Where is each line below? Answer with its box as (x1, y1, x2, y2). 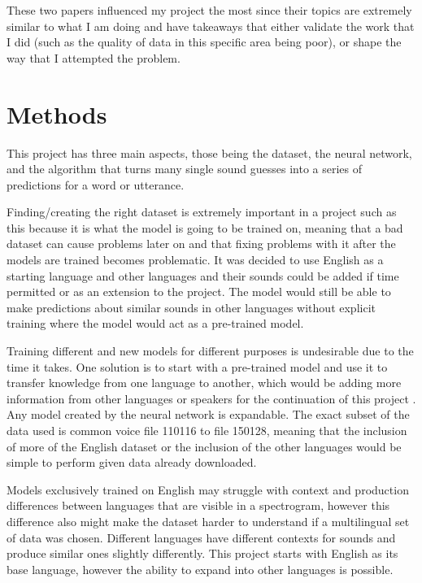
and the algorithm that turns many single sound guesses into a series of (7, 160, 363, 177)
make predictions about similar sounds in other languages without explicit (7, 298, 376, 315)
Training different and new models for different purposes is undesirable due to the (7, 342, 414, 359)
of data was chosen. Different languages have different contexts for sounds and (7, 529, 396, 546)
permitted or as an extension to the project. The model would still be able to (7, 283, 391, 300)
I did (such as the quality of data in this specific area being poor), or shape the (7, 33, 402, 50)
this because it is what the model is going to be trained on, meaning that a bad (7, 219, 403, 236)
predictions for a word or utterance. (7, 176, 185, 193)
